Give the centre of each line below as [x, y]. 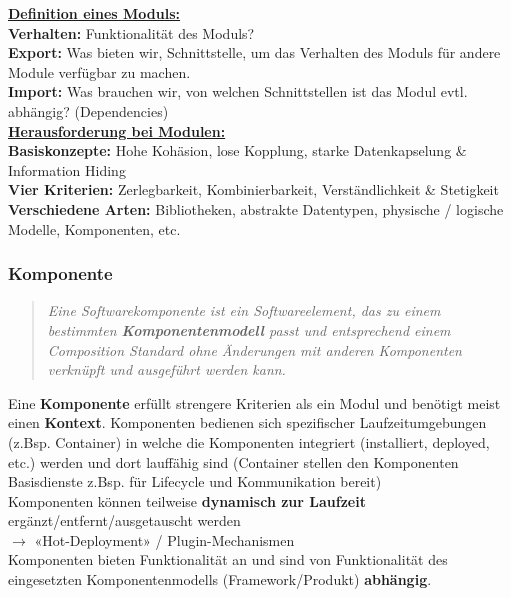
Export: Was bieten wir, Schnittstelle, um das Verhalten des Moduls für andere [254, 52]
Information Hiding [67, 169]
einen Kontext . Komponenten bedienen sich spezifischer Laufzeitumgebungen [247, 422]
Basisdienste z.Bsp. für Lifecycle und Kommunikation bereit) [195, 481]
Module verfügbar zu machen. [99, 71]
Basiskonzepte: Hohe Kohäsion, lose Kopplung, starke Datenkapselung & [237, 150]
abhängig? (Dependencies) [88, 110]
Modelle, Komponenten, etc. [94, 228]
